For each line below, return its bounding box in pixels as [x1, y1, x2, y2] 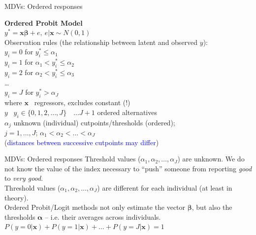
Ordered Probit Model [4, 17, 83, 28]
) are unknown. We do [177, 154, 245, 164]
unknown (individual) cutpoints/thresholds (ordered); [13, 117, 175, 127]
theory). [4, 192, 29, 202]
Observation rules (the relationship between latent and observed [4, 37, 198, 47]
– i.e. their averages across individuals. [45, 211, 161, 222]
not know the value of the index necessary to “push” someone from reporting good [4, 163, 252, 173]
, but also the [192, 202, 232, 212]
